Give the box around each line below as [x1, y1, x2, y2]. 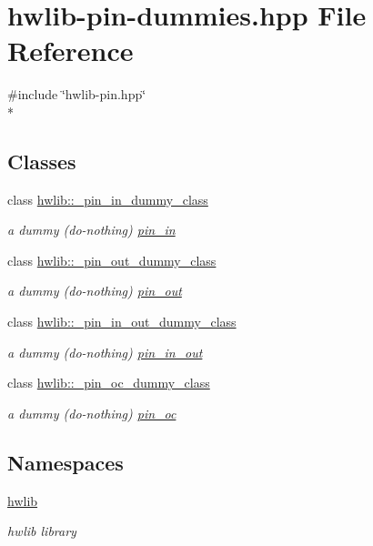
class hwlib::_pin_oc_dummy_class [7, 373, 210, 392]
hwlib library [7, 521, 76, 541]
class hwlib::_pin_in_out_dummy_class [7, 312, 237, 331]
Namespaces [7, 448, 124, 476]
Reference [7, 32, 134, 69]
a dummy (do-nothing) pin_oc [7, 403, 176, 422]
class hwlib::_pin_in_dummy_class [7, 189, 208, 208]
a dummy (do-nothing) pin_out [7, 281, 182, 300]
